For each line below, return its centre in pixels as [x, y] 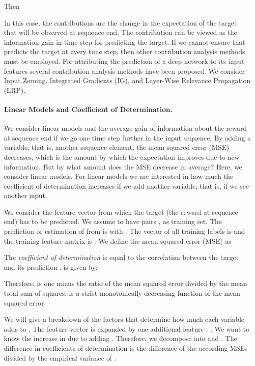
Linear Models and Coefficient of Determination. [88, 109]
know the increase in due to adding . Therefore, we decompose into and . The [121, 338]
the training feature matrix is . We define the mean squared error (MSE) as [118, 240]
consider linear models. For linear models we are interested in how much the [119, 176]
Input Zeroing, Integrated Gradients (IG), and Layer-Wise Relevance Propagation [127, 80]
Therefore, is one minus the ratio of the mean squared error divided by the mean [126, 283]
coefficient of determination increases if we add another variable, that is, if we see [127, 185]
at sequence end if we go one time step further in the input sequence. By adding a [127, 137]
